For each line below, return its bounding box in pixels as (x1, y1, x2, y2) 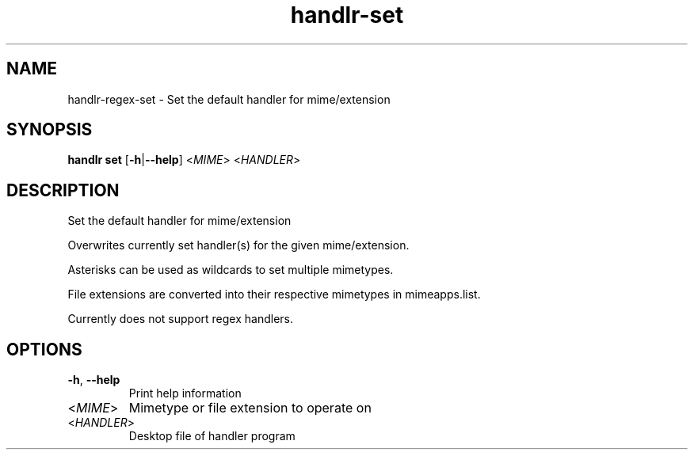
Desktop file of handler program (128, 429, 296, 443)
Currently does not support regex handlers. (67, 312, 293, 326)
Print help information (128, 386, 242, 401)
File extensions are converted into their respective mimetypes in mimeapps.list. (67, 287, 481, 302)
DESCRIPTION (6, 180, 120, 200)
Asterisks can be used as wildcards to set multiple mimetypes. (67, 263, 394, 277)
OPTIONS (6, 339, 82, 359)
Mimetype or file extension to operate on (128, 400, 372, 416)
